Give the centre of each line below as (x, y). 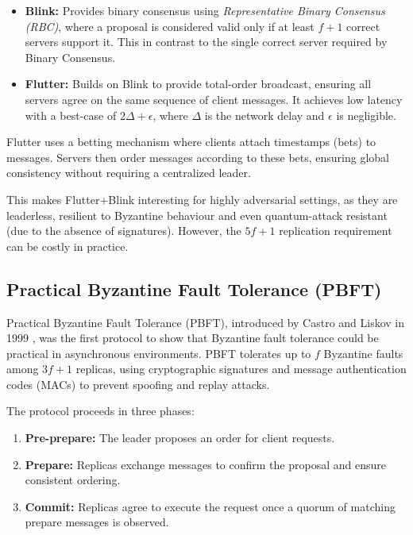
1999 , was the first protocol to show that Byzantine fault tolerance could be (193, 338)
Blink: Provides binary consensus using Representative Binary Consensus (205, 10)
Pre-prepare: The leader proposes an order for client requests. (180, 438)
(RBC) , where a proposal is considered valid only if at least (170, 26)
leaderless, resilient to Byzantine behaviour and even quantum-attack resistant (197, 215)
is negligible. (366, 115)
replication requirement (336, 231)
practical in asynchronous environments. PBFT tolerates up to (159, 353)
